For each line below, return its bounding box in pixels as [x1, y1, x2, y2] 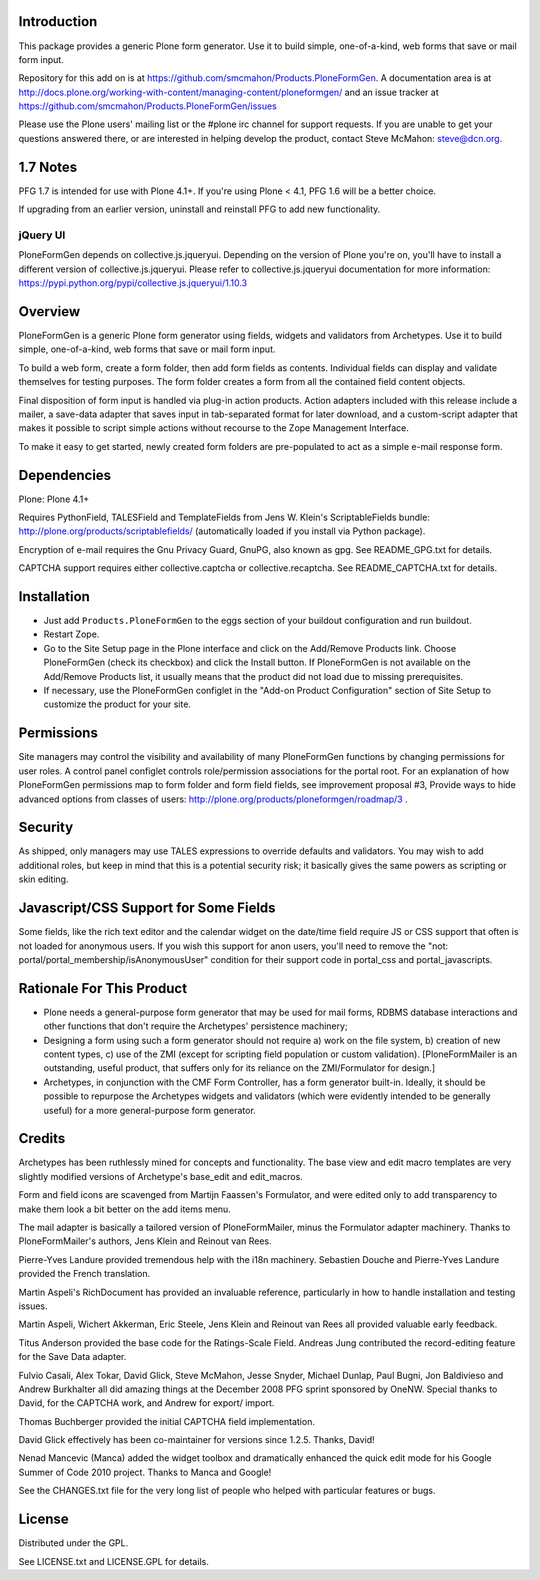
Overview [18, 303, 81, 320]
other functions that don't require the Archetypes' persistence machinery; [43, 1020, 349, 1032]
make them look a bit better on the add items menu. [18, 1203, 232, 1215]
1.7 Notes [18, 158, 78, 175]
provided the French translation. [18, 1268, 151, 1280]
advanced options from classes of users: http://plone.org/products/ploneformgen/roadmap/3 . [18, 793, 409, 805]
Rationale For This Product [18, 980, 188, 997]
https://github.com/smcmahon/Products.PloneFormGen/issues [18, 100, 277, 112]
